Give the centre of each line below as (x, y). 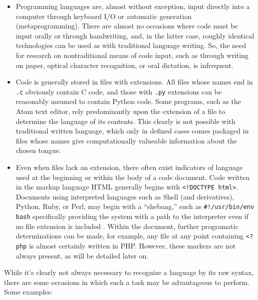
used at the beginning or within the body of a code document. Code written (133, 177)
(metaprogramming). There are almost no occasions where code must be (127, 26)
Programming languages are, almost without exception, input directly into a (133, 6)
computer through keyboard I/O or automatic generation (104, 16)
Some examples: (28, 292)
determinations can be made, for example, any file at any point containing (130, 236)
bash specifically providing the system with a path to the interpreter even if (132, 216)
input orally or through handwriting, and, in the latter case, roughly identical (135, 35)
